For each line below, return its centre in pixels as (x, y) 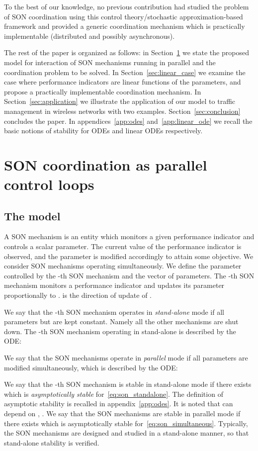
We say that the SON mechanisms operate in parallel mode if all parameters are (126, 358)
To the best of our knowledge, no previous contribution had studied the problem (127, 6)
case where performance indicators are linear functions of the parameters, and (123, 82)
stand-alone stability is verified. (52, 442)
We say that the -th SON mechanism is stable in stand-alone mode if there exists (128, 384)
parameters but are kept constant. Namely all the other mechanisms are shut (121, 321)
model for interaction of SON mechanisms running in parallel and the (110, 62)
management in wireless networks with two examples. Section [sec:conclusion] (122, 111)
